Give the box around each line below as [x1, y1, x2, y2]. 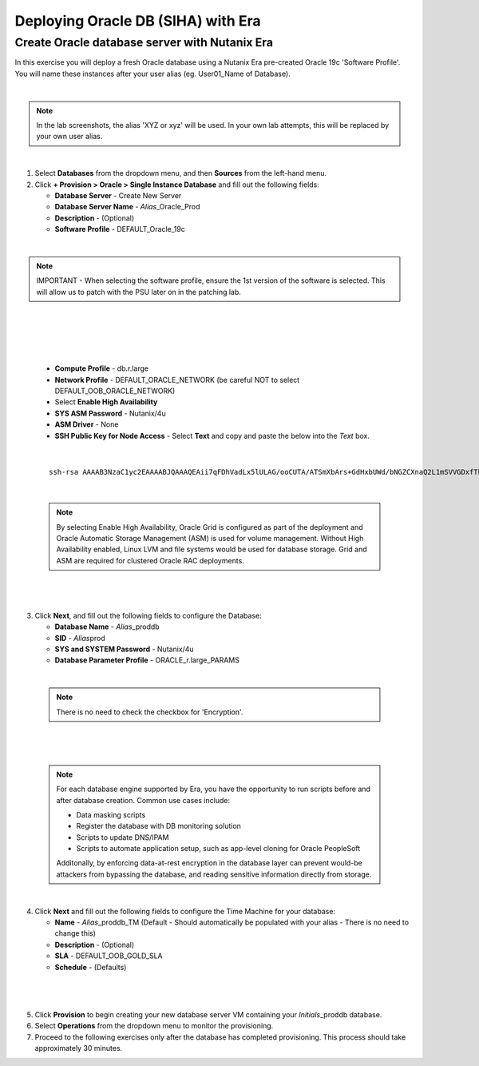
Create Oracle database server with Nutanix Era [14, 35, 273, 50]
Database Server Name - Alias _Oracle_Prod [54, 202, 200, 212]
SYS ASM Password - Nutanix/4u [54, 408, 167, 418]
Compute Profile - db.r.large [54, 364, 149, 373]
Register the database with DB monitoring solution [76, 821, 241, 831]
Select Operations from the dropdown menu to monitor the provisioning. [34, 1021, 274, 1031]
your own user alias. [36, 132, 103, 141]
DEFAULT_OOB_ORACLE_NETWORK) [54, 386, 176, 396]
